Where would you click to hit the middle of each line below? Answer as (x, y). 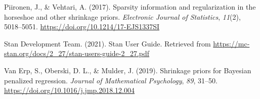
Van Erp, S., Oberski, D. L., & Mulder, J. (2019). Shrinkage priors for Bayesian (128, 70)
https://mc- (231, 43)
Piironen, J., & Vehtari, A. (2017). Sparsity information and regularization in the (130, 7)
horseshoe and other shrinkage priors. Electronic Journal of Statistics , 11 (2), (122, 16)
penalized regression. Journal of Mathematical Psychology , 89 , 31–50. (111, 80)
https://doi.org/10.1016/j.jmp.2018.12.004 (70, 90)
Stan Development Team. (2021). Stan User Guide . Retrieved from (107, 43)
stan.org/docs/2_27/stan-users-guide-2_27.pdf (77, 53)
